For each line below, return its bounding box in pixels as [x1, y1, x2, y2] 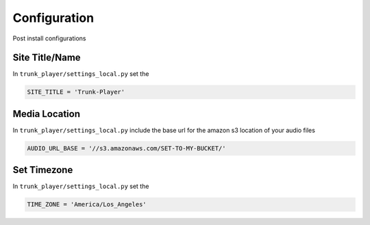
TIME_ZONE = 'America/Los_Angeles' [27, 200, 147, 209]
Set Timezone [12, 164, 73, 176]
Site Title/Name [12, 52, 82, 64]
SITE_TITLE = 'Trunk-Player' [27, 88, 125, 96]
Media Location [12, 108, 81, 120]
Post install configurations [12, 34, 86, 42]
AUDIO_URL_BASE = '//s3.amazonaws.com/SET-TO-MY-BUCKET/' [27, 144, 226, 152]
